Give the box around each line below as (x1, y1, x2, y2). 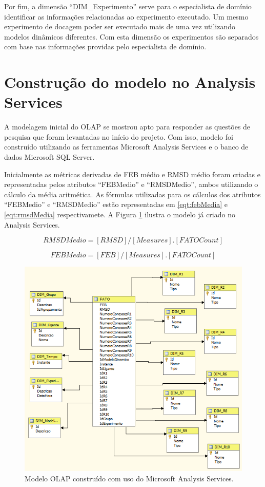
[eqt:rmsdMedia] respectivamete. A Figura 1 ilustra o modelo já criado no (4, 209, 235, 220)
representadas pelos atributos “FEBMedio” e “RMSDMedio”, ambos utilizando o (4, 179, 258, 190)
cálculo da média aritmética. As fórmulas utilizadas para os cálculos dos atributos (4, 189, 261, 199)
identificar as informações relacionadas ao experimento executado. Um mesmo (4, 11, 249, 22)
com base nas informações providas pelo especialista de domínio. (4, 41, 207, 52)
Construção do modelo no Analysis (4, 71, 256, 92)
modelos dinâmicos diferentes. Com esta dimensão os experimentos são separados (4, 31, 259, 42)
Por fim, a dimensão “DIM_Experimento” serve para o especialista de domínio (4, 1, 252, 11)
